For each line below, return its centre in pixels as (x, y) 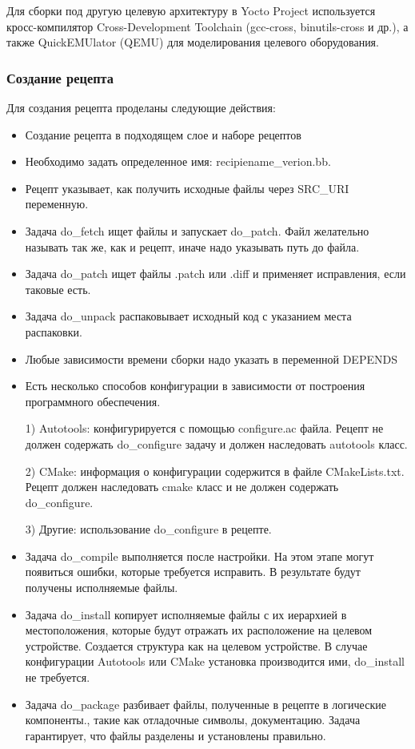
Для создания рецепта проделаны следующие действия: (141, 107)
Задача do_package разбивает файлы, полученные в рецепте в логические (206, 704)
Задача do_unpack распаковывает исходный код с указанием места (188, 316)
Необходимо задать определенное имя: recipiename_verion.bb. (178, 161)
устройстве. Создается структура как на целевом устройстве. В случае (196, 645)
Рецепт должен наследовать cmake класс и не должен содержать (182, 487)
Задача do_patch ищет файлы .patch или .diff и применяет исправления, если (215, 274)
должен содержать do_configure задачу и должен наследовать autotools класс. (216, 443)
